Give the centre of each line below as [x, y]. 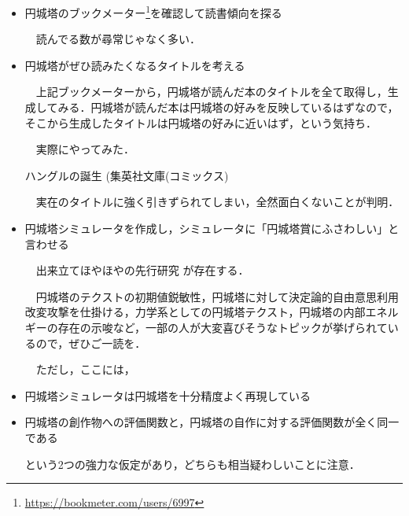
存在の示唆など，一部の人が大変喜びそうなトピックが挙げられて [223, 327]
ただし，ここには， [85, 369]
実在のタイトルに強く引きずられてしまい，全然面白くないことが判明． [217, 202]
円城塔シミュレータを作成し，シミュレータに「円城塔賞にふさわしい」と [212, 228]
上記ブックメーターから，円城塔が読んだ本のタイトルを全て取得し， [212, 92]
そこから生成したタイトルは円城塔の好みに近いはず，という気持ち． [201, 122]
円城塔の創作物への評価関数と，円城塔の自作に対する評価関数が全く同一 [212, 422]
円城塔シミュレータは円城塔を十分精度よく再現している [168, 395]
